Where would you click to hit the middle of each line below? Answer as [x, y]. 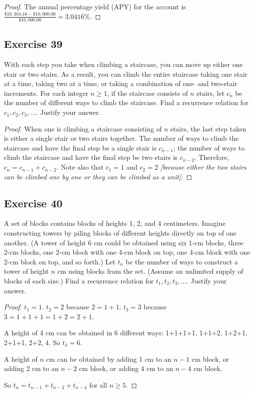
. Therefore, [212, 157]
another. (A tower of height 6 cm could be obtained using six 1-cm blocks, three [124, 242]
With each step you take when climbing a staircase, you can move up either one [123, 64]
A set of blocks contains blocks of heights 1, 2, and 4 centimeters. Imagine [115, 223]
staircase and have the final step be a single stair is [80, 147]
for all [98, 384]
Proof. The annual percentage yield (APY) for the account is [95, 6]
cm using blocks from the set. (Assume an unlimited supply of [150, 271]
